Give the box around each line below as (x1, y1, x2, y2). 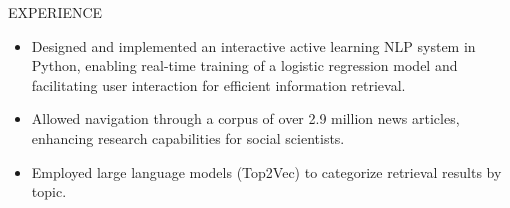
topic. (31, 181, 67, 202)
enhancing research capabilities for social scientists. (31, 127, 345, 148)
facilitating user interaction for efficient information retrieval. (31, 74, 406, 95)
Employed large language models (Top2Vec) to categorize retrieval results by (31, 161, 502, 182)
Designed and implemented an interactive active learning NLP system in (31, 35, 476, 56)
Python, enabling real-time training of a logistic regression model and (31, 55, 458, 76)
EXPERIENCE (8, 2, 103, 22)
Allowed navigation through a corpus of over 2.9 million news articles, (31, 108, 460, 129)
